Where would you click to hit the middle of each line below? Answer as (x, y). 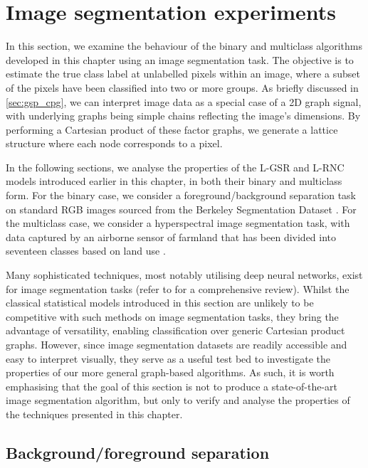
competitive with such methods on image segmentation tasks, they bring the (172, 316)
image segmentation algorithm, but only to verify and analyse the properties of (178, 400)
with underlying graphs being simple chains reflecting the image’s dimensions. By (183, 116)
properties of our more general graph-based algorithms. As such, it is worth (170, 372)
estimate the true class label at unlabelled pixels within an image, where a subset (183, 74)
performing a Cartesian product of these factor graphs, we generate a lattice (172, 129)
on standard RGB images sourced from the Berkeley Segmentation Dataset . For (181, 209)
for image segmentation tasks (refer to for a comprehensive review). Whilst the (178, 288)
